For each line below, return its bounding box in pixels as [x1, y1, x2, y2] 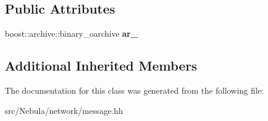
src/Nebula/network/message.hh [5, 104, 123, 116]
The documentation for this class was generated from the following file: [5, 84, 264, 96]
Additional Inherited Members [5, 56, 197, 75]
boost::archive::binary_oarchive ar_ [5, 27, 138, 40]
